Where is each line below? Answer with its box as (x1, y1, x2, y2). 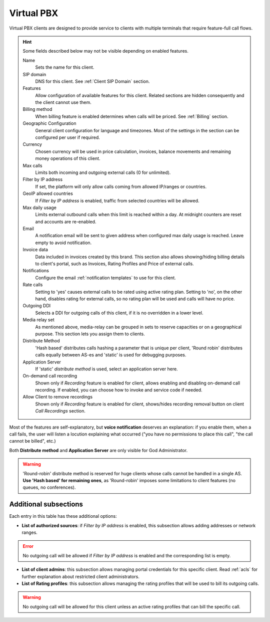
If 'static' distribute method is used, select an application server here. (35, 366, 178, 372)
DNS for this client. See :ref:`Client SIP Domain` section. (35, 78, 150, 84)
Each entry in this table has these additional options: (9, 513, 117, 519)
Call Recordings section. (35, 408, 86, 414)
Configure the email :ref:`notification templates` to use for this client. (35, 275, 176, 281)
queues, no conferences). (22, 484, 76, 491)
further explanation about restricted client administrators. (21, 573, 140, 579)
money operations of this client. (35, 155, 100, 161)
